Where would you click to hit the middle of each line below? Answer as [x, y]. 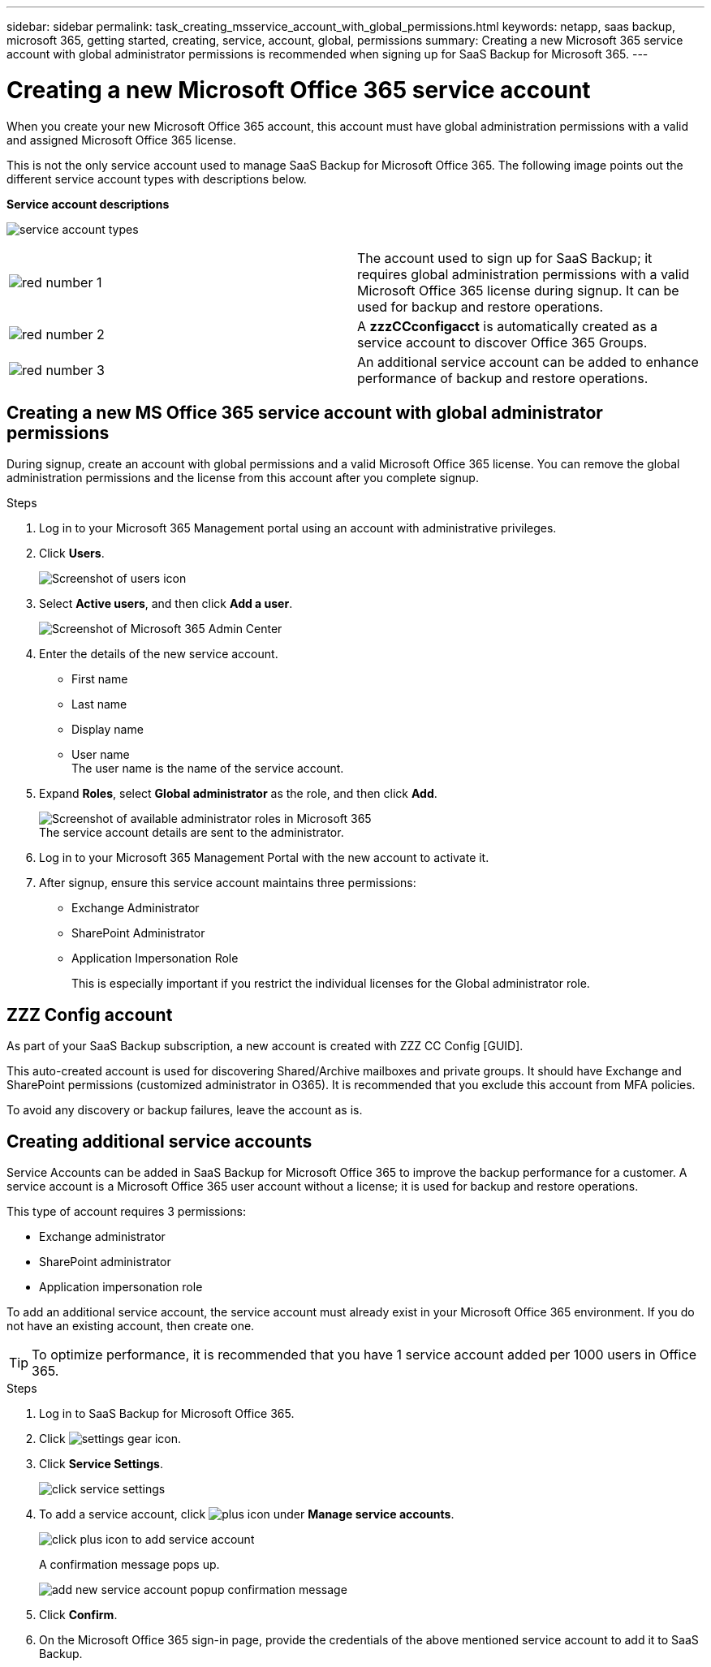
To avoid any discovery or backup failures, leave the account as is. [185, 1110]
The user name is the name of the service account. [208, 769]
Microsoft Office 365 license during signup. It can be [518, 290]
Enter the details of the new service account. [159, 654]
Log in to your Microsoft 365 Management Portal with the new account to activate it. [264, 858]
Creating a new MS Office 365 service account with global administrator [305, 412]
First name [100, 679]
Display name [108, 730]
